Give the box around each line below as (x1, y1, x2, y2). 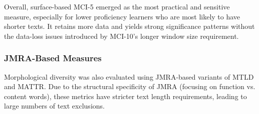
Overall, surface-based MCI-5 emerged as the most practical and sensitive (4, 1, 230, 11)
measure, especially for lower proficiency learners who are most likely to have (4, 11, 240, 21)
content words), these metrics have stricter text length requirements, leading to (4, 91, 247, 101)
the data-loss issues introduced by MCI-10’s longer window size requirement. (4, 30, 239, 41)
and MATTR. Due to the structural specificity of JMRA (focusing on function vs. (4, 81, 255, 92)
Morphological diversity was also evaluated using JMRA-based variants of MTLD (4, 71, 254, 82)
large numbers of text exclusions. (4, 101, 105, 111)
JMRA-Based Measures (4, 52, 102, 64)
